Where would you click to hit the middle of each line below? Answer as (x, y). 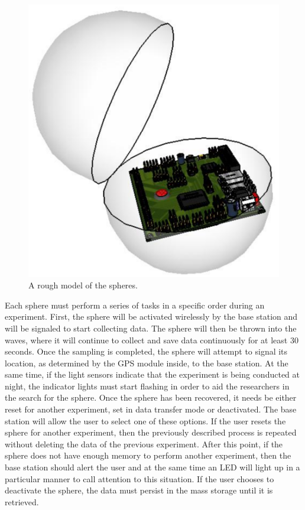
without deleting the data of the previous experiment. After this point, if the (144, 444)
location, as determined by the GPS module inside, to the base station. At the (147, 363)
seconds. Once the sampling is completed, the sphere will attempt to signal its (146, 351)
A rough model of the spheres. (83, 285)
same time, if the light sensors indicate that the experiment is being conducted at (152, 374)
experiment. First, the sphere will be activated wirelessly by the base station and (151, 316)
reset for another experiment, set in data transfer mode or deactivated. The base (151, 409)
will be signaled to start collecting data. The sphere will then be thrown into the (151, 328)
